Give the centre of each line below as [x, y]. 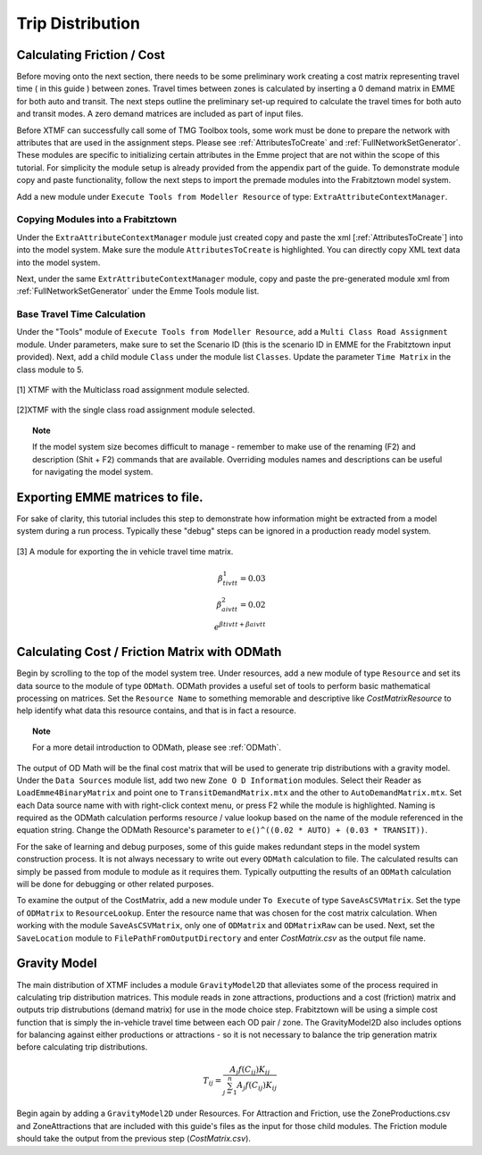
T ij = [212, 1081]
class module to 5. [50, 370]
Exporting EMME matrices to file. [110, 497]
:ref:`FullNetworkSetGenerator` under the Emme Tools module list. [138, 291]
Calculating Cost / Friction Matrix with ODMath [149, 652]
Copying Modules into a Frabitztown [97, 220]
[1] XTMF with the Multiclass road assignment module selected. [133, 389]
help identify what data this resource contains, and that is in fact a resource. [156, 710]
